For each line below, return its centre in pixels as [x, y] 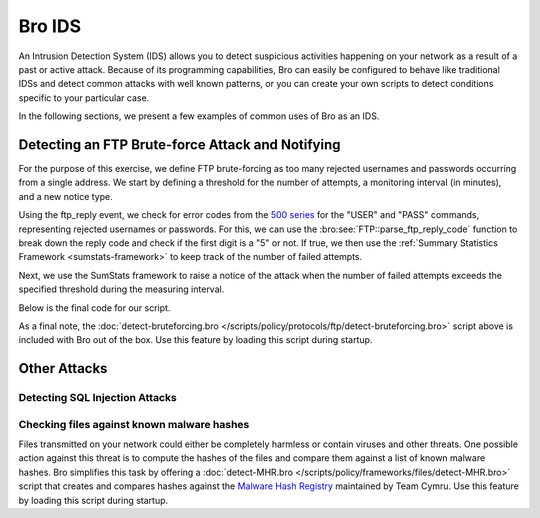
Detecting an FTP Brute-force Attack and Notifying [179, 144]
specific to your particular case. [84, 97]
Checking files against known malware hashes [134, 424]
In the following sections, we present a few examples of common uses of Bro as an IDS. [199, 116]
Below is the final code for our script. [94, 307]
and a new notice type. [66, 196]
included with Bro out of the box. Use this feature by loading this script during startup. [195, 340]
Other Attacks [63, 368]
